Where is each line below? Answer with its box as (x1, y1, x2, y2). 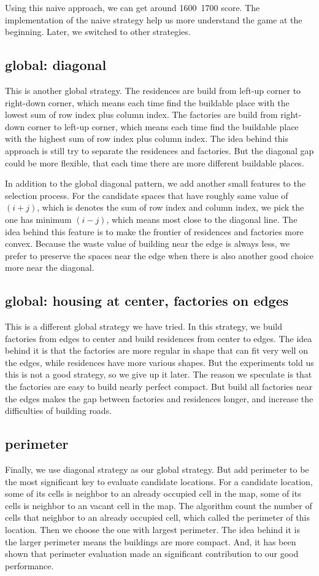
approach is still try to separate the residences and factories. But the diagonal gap (5, 144, 314, 157)
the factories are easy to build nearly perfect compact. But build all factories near (5, 380, 313, 393)
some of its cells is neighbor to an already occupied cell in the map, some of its (5, 487, 301, 500)
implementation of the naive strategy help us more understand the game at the (5, 13, 302, 26)
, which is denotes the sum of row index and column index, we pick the (37, 201, 304, 214)
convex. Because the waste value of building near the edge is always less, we (5, 237, 290, 250)
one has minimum (5, 212, 72, 225)
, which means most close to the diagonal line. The (106, 212, 298, 225)
